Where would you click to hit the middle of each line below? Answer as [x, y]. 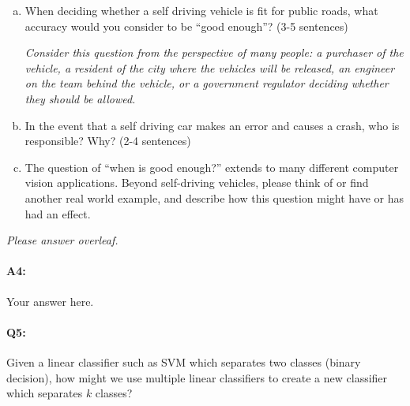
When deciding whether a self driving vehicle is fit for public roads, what [201, 10]
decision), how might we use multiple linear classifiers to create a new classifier [197, 377]
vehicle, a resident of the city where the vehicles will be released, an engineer [210, 67]
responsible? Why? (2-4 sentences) [108, 141]
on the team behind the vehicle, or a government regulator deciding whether [207, 83]
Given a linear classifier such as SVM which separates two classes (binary [184, 361]
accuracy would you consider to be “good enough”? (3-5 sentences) [186, 26]
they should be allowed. [80, 98]
